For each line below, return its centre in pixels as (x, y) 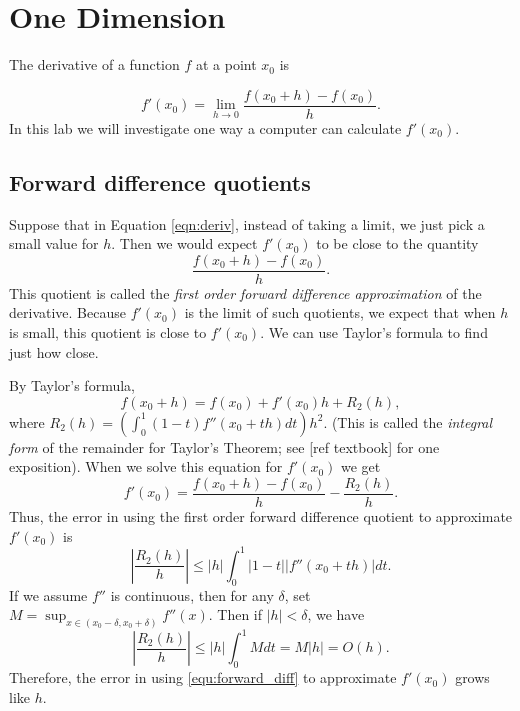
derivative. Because (67, 312)
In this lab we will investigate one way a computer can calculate (205, 127)
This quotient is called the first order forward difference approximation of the (245, 292)
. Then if (235, 614)
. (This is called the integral (408, 421)
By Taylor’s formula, (72, 385)
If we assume (48, 594)
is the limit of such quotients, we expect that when (340, 312)
